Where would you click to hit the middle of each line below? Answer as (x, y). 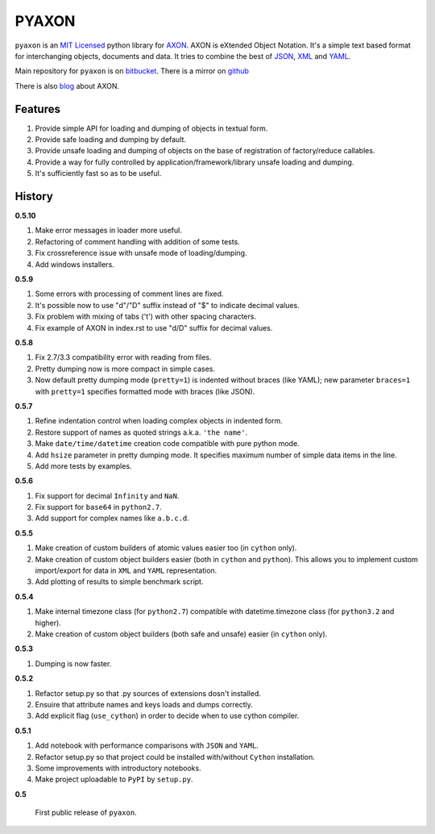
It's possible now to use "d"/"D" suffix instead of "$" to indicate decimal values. (167, 305)
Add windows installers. (75, 264)
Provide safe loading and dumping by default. (111, 140)
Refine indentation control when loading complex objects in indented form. (159, 421)
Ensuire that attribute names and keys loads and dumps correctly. (144, 704)
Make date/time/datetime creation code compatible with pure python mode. (167, 444)
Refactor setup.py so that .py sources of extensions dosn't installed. (148, 693)
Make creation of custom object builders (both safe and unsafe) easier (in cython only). (181, 634)
